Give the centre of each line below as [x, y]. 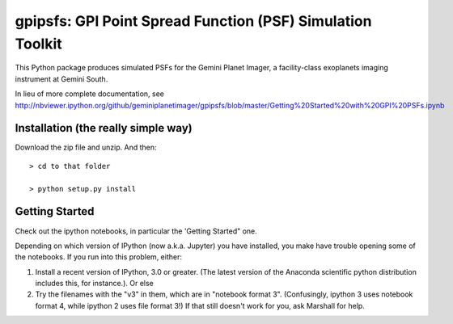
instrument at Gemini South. [61, 79]
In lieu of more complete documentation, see [90, 94]
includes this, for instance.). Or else [94, 284]
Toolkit [38, 44]
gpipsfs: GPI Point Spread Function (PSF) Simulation [193, 21]
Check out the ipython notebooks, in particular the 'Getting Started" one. [136, 231]
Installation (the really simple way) [104, 128]
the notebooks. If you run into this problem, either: [98, 257]
